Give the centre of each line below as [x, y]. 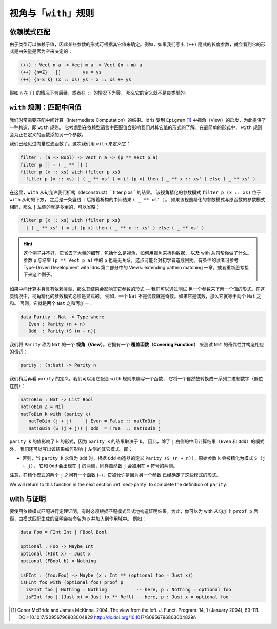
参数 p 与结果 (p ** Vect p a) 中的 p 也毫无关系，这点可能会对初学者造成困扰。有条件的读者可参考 [131, 260]
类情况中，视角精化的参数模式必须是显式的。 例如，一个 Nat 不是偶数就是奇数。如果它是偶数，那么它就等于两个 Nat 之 [135, 296]
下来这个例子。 [39, 274]
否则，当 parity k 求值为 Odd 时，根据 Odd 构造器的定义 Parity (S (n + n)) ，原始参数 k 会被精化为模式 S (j [144, 458]
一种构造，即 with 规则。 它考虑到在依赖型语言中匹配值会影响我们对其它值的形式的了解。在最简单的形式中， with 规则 [136, 127]
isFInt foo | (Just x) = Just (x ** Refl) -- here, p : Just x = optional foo [127, 597]
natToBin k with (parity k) [55, 414]
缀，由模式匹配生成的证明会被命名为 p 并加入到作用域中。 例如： [78, 519]
